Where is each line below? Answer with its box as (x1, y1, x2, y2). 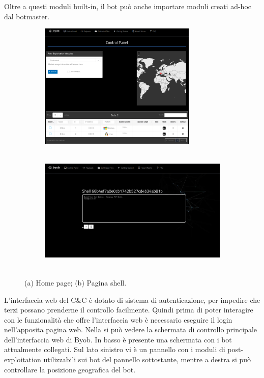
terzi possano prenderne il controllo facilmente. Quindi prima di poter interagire (4, 304, 253, 315)
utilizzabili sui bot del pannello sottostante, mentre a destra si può (43, 354, 251, 365)
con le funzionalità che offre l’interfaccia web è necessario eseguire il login (4, 314, 232, 325)
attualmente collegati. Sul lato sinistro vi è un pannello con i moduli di (4, 344, 225, 355)
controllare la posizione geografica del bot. (4, 364, 136, 374)
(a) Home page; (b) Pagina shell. (24, 277, 127, 288)
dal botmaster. (4, 11, 50, 21)
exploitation (4, 354, 41, 365)
